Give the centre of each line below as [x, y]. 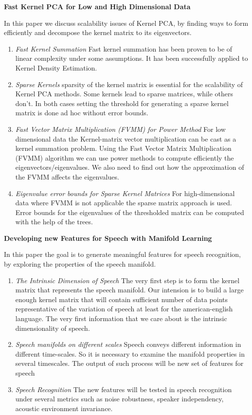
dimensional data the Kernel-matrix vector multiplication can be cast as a [126, 138]
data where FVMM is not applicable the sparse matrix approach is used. [124, 203]
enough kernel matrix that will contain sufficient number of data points [122, 299]
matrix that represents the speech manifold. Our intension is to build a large [129, 290]
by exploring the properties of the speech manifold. [80, 264]
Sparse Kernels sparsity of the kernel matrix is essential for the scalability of [129, 84]
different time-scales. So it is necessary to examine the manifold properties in [130, 353]
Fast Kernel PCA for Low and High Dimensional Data [97, 6]
